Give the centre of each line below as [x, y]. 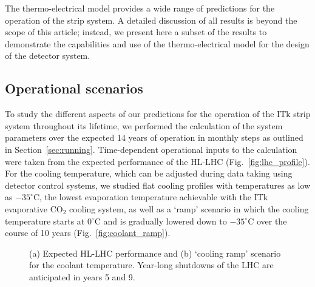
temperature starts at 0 [48, 221]
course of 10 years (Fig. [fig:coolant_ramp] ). [88, 233]
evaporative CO [34, 208]
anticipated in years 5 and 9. [82, 276]
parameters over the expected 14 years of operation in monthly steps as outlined [154, 137]
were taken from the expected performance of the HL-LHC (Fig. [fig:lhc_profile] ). [157, 161]
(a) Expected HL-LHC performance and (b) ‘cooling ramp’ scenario [155, 253]
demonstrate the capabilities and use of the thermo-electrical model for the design [157, 43]
